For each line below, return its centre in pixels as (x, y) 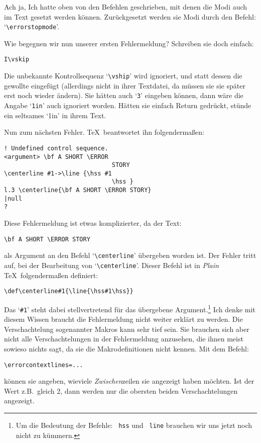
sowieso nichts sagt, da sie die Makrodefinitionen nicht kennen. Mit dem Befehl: (126, 348)
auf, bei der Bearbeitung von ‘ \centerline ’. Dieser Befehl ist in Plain (111, 265)
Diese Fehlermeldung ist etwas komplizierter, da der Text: (93, 223)
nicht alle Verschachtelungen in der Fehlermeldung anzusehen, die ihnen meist (124, 339)
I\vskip (17, 60)
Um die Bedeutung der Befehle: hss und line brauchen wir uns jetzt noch (134, 425)
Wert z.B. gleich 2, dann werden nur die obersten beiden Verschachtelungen (121, 390)
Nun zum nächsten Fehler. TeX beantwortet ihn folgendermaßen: (104, 132)
